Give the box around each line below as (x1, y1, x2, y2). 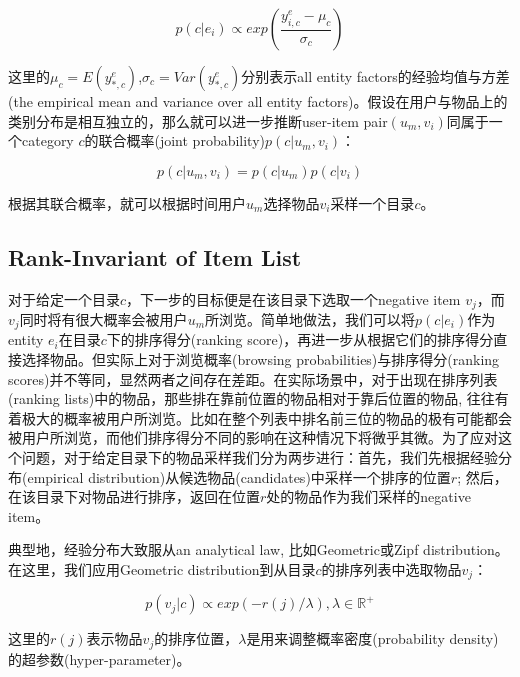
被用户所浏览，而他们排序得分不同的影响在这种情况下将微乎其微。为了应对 (8, 427, 498, 448)
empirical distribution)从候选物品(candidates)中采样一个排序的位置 (27, 466, 451, 487)
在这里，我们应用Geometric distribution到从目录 (8, 559, 316, 580)
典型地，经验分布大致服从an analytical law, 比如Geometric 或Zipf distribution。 (8, 539, 509, 560)
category (21, 130, 74, 151)
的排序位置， (154, 628, 239, 649)
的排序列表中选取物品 (321, 559, 462, 580)
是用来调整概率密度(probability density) (246, 628, 499, 649)
